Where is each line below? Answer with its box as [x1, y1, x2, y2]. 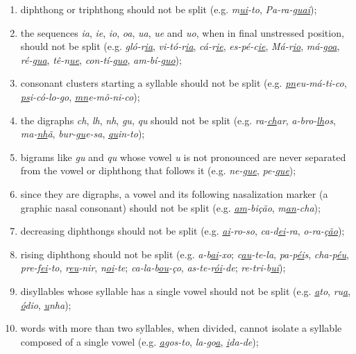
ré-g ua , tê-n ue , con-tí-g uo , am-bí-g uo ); [20, 52, 182, 67]
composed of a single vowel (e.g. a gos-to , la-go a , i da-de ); [20, 334, 259, 348]
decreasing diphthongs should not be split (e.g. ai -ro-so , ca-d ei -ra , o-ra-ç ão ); [20, 224, 345, 238]
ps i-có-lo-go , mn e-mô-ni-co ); [20, 89, 140, 103]
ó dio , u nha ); [20, 297, 71, 312]
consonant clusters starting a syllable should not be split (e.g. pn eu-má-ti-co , [20, 76, 347, 90]
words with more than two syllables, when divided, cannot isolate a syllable [20, 321, 342, 335]
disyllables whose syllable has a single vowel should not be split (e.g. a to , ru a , [20, 283, 351, 298]
